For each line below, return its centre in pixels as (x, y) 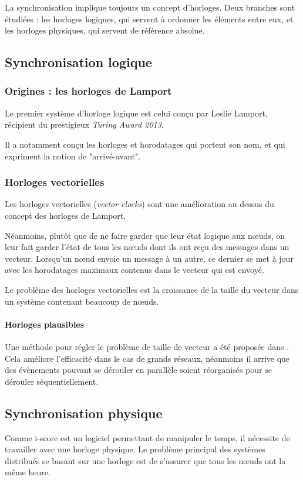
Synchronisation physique (84, 413)
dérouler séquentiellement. (52, 381)
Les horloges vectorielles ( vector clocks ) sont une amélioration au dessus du (139, 204)
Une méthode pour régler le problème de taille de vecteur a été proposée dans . (147, 346)
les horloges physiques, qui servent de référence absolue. (105, 30)
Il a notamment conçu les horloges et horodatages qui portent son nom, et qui (145, 144)
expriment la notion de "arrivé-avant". (73, 156)
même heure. (28, 472)
